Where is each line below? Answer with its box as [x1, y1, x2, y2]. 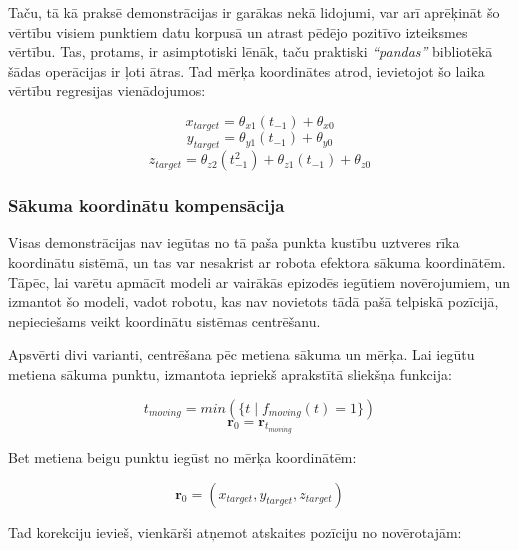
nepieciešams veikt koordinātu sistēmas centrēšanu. [8, 310, 321, 331]
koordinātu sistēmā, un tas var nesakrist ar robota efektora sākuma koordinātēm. [8, 252, 506, 273]
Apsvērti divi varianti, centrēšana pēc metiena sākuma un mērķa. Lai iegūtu [8, 344, 475, 365]
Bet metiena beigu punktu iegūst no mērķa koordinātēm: [8, 447, 357, 468]
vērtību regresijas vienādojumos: [8, 80, 206, 101]
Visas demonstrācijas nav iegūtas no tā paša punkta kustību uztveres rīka [8, 232, 460, 253]
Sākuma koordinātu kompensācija [8, 193, 285, 218]
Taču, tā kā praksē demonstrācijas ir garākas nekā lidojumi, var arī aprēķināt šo [8, 2, 500, 22]
